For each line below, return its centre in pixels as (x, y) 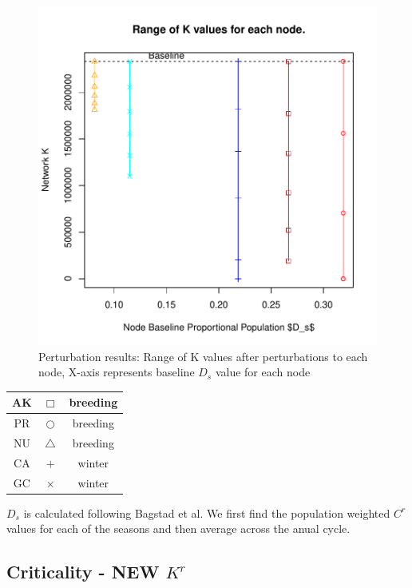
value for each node (263, 372)
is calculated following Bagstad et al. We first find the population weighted (207, 513)
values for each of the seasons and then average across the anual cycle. (178, 528)
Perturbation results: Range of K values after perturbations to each (203, 356)
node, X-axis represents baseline (117, 372)
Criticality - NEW (83, 572)
